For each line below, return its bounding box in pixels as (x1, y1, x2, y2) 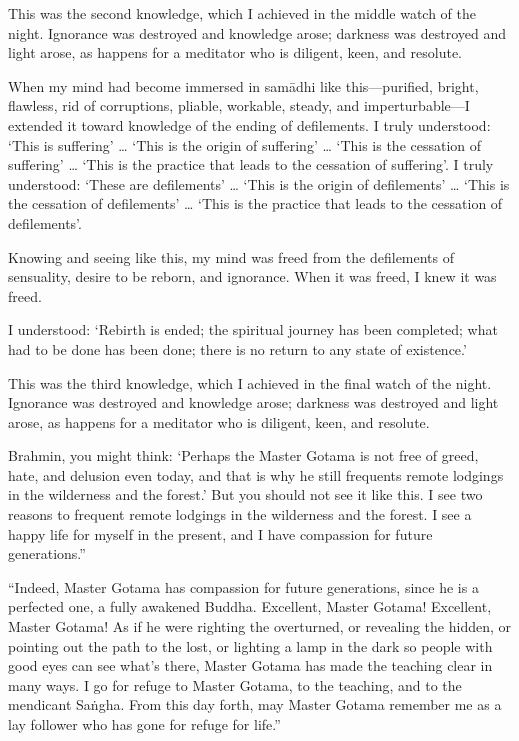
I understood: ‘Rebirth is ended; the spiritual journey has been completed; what (8, 319, 498, 340)
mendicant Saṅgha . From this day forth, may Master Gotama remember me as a (8, 694, 502, 715)
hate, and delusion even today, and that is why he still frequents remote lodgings (8, 464, 504, 485)
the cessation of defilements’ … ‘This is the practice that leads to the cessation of (8, 193, 503, 214)
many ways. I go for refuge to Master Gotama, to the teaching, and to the (8, 674, 462, 695)
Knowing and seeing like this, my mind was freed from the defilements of (8, 246, 455, 267)
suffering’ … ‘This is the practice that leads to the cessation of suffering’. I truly (8, 154, 494, 175)
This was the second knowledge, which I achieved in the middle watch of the (8, 3, 477, 23)
